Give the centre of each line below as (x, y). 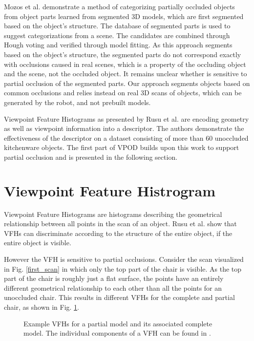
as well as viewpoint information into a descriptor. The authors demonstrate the (124, 128)
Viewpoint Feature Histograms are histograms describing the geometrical (113, 214)
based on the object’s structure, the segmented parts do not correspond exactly (123, 54)
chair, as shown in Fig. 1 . (42, 307)
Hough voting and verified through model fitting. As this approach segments (118, 45)
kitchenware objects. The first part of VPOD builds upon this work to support (122, 147)
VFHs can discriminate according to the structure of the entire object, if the (118, 233)
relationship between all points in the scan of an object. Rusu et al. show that (120, 224)
